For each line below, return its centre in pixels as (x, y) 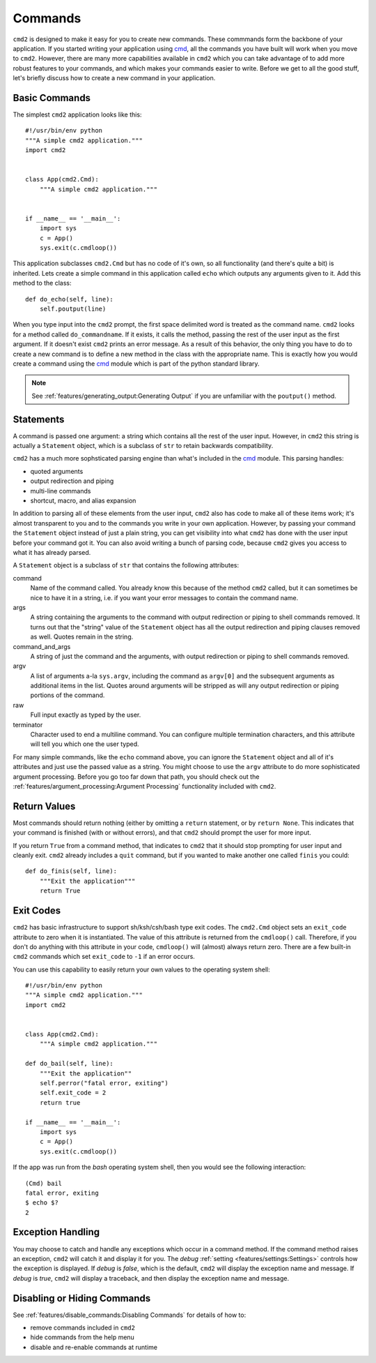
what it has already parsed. (52, 552)
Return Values (44, 806)
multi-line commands (61, 491)
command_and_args (42, 646)
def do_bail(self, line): (70, 1064)
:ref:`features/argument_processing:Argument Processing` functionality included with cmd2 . (144, 786)
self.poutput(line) (73, 309)
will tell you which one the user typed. (85, 744)
